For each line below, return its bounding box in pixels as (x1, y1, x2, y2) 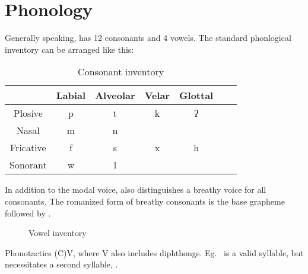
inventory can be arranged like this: (5, 43, 134, 55)
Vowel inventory (28, 227, 87, 239)
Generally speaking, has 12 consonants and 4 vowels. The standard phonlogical (5, 31, 291, 44)
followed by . (5, 206, 51, 219)
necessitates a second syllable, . (5, 258, 118, 270)
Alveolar (95, 88, 135, 103)
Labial (56, 88, 86, 103)
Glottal (179, 88, 214, 103)
